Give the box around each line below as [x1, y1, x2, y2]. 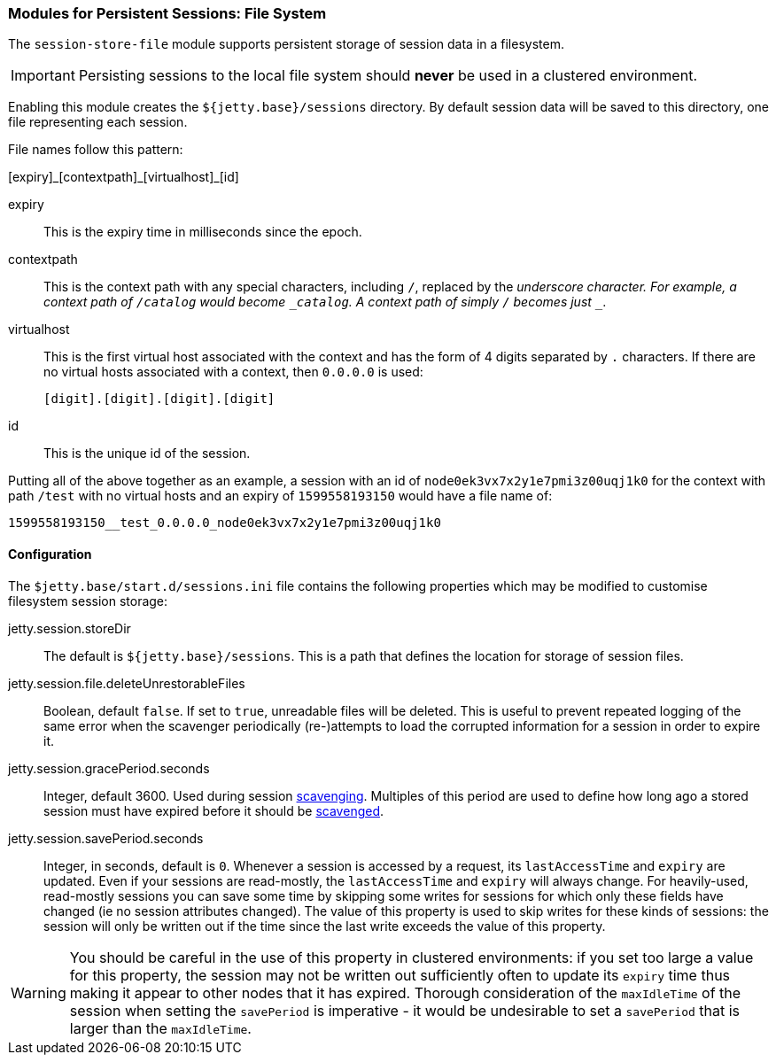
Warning [11, 983, 66, 1002]
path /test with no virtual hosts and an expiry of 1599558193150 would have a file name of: [8, 488, 553, 504]
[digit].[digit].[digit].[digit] [43, 391, 275, 407]
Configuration [8, 546, 92, 562]
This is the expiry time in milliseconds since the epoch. [43, 224, 362, 240]
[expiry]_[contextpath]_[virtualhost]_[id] [8, 169, 239, 185]
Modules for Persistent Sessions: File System [8, 4, 327, 22]
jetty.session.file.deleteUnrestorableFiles [8, 675, 245, 691]
